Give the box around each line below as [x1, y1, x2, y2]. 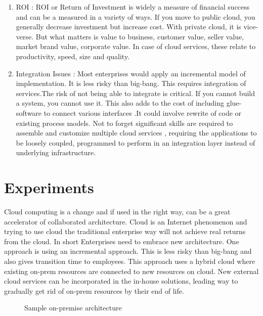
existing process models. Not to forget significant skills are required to [16, 117, 233, 128]
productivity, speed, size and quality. [16, 51, 130, 61]
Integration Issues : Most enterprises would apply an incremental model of [16, 68, 246, 78]
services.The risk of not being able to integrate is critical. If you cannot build [16, 87, 255, 98]
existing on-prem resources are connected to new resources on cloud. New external [4, 265, 259, 276]
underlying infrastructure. [16, 147, 96, 158]
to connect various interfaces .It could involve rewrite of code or [43, 107, 242, 118]
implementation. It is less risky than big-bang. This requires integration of [16, 78, 246, 88]
